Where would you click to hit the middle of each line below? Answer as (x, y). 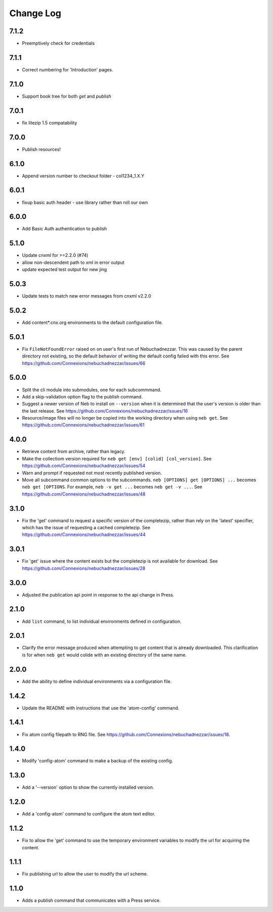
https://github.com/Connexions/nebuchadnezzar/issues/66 (84, 363)
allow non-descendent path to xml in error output (73, 262)
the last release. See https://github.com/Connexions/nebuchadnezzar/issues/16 (105, 411)
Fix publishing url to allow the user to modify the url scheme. (85, 874)
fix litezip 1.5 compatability (50, 123)
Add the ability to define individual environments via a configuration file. (97, 681)
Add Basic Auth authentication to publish (64, 229)
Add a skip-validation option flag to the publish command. (82, 396)
